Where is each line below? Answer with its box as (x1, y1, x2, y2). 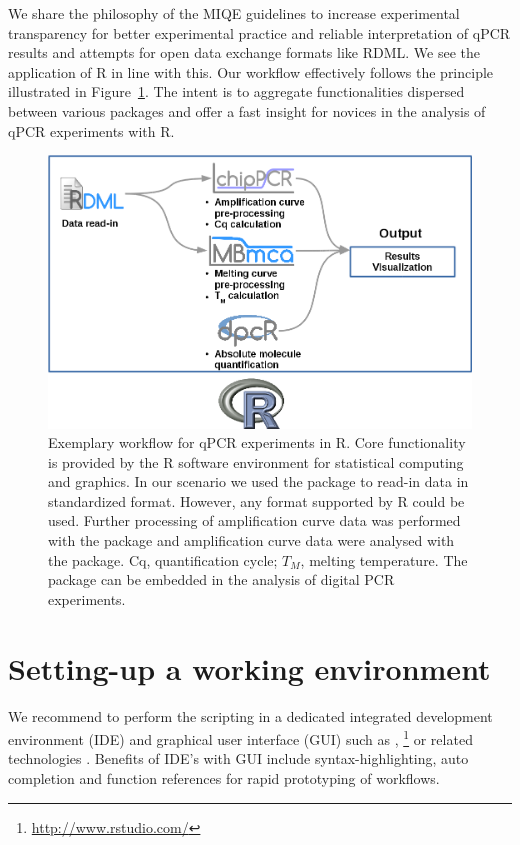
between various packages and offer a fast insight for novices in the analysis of (8, 100, 486, 121)
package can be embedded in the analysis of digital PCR (48, 569, 395, 590)
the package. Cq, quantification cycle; (48, 549, 278, 570)
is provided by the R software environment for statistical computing (48, 451, 464, 472)
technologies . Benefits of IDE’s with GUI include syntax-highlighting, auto (8, 748, 469, 769)
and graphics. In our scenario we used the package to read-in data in (48, 471, 469, 492)
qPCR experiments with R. (8, 120, 175, 141)
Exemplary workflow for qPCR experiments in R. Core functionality (48, 432, 466, 453)
